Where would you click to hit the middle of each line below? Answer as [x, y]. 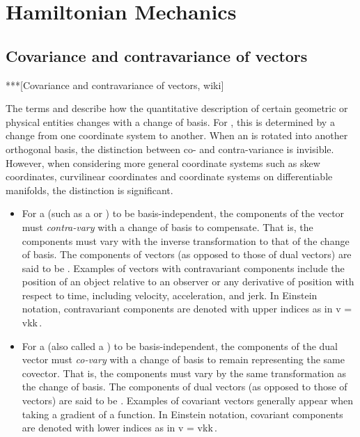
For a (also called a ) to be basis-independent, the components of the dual [180, 345]
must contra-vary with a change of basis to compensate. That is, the [167, 227]
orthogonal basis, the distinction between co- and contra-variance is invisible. [170, 149]
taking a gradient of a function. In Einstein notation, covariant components [182, 414]
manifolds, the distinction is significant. [89, 190]
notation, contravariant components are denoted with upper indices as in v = [187, 309]
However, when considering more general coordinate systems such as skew [163, 162]
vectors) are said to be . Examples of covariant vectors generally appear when [187, 400]
